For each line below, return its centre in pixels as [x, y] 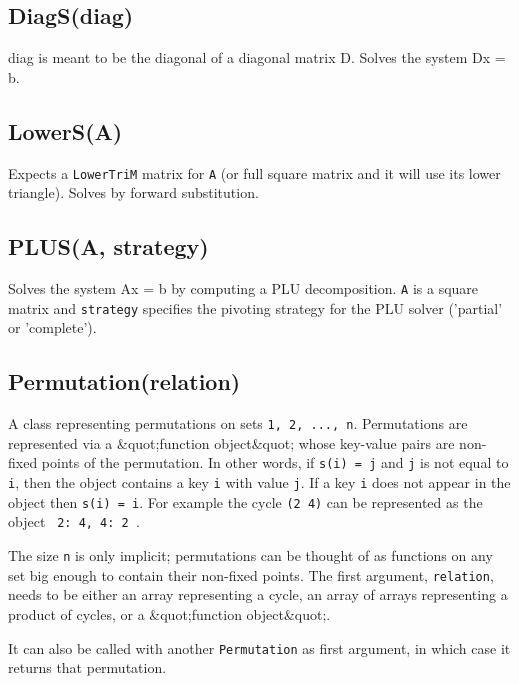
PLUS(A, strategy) [108, 246]
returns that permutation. [87, 667]
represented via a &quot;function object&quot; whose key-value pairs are [231, 442]
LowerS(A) [65, 130]
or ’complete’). [52, 327]
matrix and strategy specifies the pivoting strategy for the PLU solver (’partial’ [255, 307]
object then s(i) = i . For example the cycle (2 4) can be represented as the [245, 501]
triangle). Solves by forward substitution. [133, 192]
